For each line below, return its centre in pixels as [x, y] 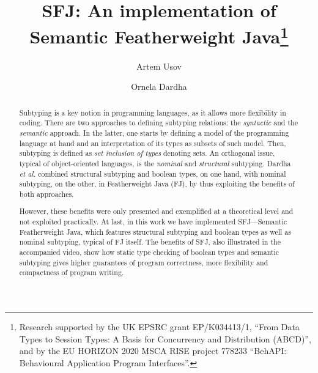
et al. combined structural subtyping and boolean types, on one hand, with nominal [153, 173]
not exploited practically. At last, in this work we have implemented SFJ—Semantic [153, 222]
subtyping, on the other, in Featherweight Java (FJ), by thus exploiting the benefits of [157, 184]
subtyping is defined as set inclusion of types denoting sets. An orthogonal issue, [147, 153]
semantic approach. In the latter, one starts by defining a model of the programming [154, 132]
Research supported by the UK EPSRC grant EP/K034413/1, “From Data [159, 327]
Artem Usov [159, 66]
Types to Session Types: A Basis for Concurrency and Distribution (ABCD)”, [165, 338]
